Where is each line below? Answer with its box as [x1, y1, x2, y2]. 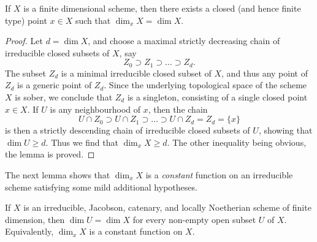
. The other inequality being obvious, [167, 135, 307, 148]
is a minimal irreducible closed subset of [61, 66, 212, 79]
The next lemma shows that [5, 168, 110, 181]
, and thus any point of [221, 66, 308, 79]
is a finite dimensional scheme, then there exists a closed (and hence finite [23, 2, 301, 14]
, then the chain [148, 102, 208, 115]
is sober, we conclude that [15, 91, 113, 104]
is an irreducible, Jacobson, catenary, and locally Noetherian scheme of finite [23, 201, 311, 214]
